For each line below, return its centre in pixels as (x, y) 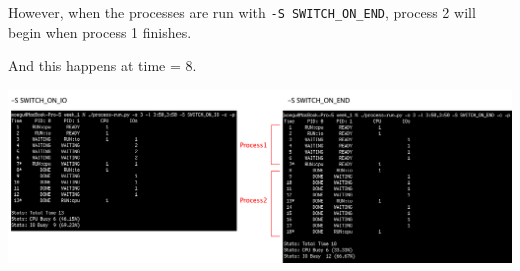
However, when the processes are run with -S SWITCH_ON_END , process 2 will (242, 12)
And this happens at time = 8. (102, 65)
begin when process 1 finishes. (100, 31)
